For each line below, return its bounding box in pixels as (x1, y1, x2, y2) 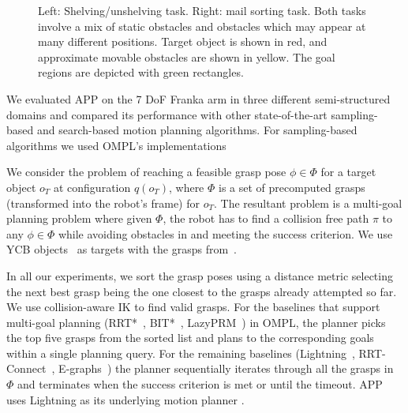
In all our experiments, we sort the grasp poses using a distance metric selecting (6, 267, 393, 283)
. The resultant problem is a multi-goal (213, 194, 402, 211)
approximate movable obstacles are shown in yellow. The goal (38, 48, 335, 65)
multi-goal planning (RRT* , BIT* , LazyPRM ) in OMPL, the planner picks (6, 314, 386, 330)
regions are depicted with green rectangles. (38, 64, 244, 81)
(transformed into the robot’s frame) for (6, 194, 200, 211)
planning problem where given (6, 210, 152, 227)
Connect (6, 360, 47, 377)
